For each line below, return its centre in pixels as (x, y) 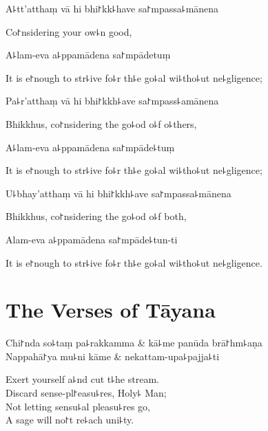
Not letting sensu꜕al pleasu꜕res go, (78, 406)
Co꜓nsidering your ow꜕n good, (69, 31)
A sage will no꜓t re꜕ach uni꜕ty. (70, 420)
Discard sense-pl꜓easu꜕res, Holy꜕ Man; (86, 393)
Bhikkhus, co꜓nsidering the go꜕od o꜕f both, (96, 216)
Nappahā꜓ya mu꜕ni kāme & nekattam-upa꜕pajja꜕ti (113, 356)
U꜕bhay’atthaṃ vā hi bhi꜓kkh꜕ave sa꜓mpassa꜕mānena (118, 193)
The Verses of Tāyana (111, 310)
